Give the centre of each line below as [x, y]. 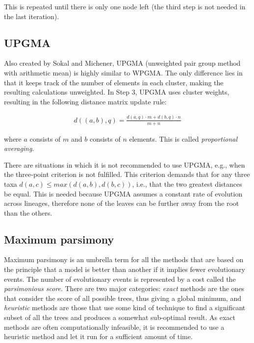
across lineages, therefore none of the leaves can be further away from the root [122, 203]
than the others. [28, 212]
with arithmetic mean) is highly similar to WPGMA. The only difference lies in [123, 72]
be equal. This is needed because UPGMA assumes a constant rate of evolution [123, 193]
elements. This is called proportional [183, 138]
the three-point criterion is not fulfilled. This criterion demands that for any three [127, 174]
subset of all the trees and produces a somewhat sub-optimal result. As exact [120, 317]
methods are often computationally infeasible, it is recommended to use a [114, 327]
